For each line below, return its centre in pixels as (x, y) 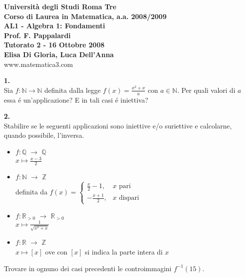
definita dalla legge (73, 90)
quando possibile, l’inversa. (44, 135)
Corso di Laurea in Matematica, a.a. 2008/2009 (85, 16)
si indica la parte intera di (124, 251)
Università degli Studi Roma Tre (60, 6)
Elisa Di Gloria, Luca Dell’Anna (59, 54)
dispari (129, 198)
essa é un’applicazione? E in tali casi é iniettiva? (76, 99)
